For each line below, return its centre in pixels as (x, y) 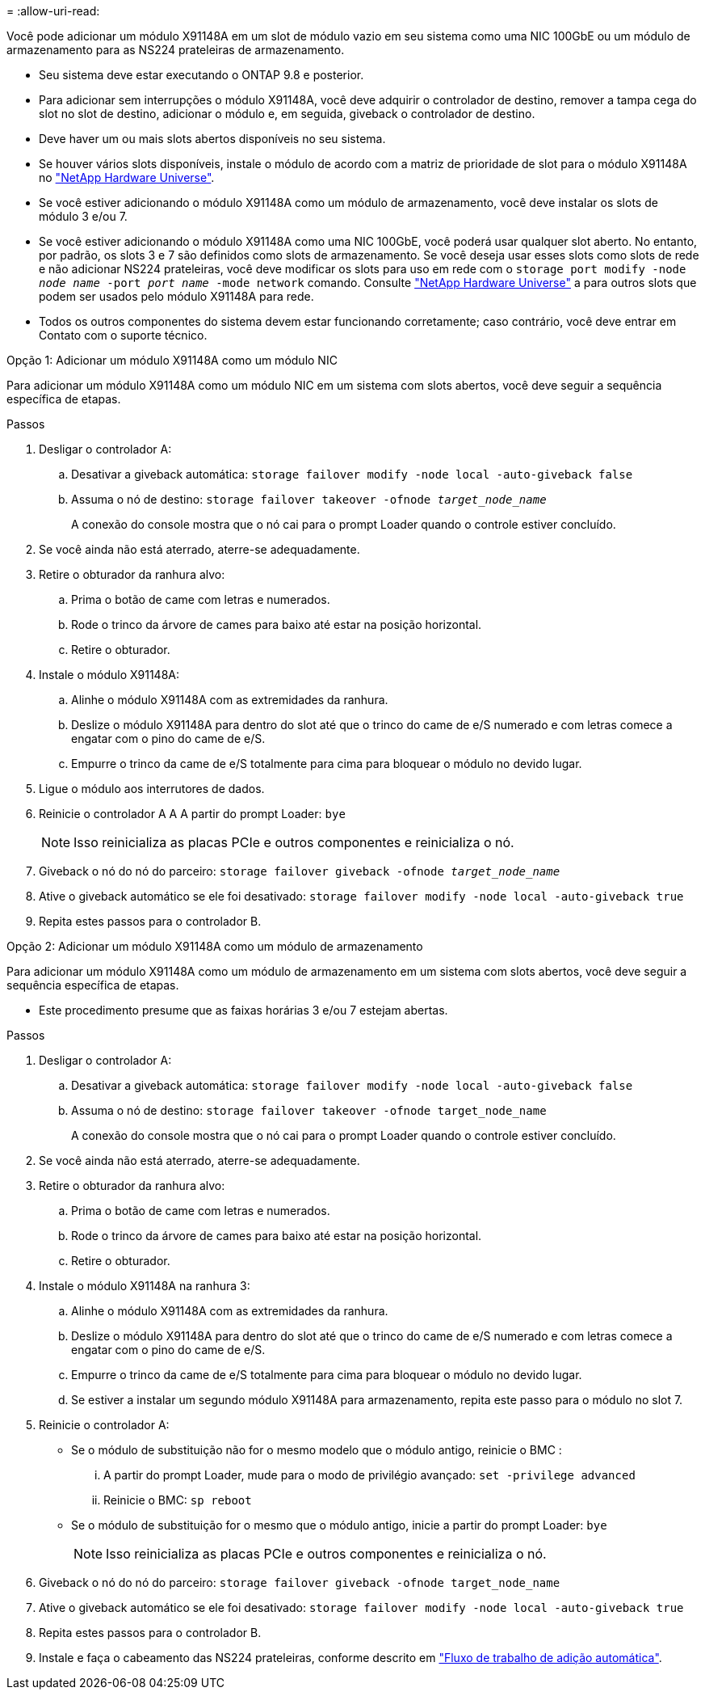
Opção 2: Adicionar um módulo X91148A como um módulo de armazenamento (215, 946)
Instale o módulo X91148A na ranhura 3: (145, 1286)
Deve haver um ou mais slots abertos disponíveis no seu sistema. (212, 139)
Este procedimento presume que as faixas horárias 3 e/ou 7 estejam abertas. (243, 1010)
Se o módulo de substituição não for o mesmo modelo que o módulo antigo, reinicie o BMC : (317, 1450)
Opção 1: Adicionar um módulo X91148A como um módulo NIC (172, 360)
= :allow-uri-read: (53, 11)
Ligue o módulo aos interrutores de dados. (152, 789)
